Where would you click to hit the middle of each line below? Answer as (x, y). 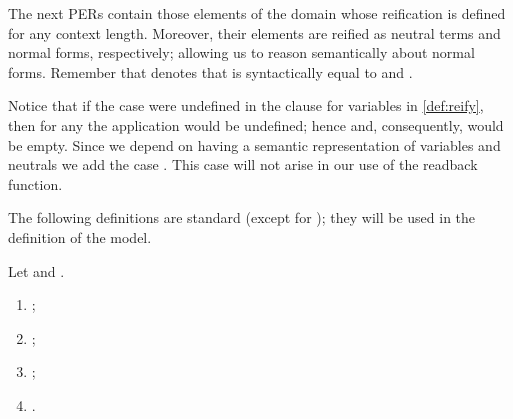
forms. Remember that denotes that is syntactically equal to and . (210, 71)
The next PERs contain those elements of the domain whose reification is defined (257, 13)
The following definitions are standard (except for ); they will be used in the (242, 217)
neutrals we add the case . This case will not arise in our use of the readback (243, 164)
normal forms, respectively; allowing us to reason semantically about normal (241, 52)
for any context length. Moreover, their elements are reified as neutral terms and (254, 32)
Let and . (36, 270)
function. (35, 183)
